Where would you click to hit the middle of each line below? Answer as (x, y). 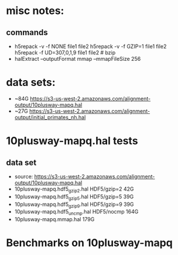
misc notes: (35, 11)
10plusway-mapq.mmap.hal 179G (54, 219)
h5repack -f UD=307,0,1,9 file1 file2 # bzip (65, 53)
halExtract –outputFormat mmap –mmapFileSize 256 (78, 59)
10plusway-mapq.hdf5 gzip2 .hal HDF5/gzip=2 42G (74, 189)
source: (24, 176)
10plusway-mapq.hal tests (72, 141)
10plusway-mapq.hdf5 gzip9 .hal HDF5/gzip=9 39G (74, 205)
